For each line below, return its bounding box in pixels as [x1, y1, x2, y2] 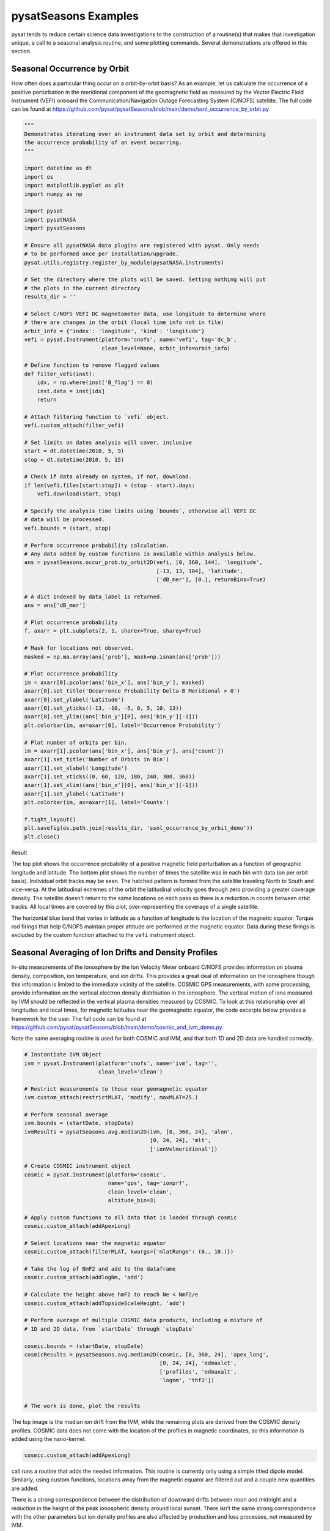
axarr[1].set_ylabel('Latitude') [24, 790, 125, 797]
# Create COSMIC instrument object [24, 1162, 131, 1170]
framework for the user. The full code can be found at [11, 1015, 147, 1022]
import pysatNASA [24, 216, 76, 223]
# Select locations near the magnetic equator [24, 1239, 166, 1246]
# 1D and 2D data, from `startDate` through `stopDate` [24, 1325, 196, 1332]
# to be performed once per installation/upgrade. [24, 250, 180, 257]
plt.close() [24, 833, 61, 840]
